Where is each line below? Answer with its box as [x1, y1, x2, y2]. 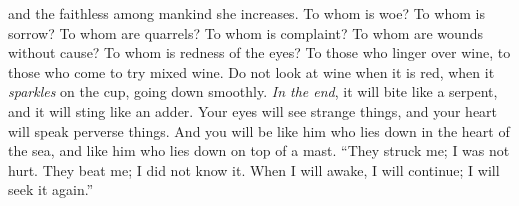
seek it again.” [8, 179, 94, 200]
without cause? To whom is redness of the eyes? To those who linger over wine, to [8, 42, 511, 63]
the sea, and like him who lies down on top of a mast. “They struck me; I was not [8, 140, 510, 161]
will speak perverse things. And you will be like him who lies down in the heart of [8, 120, 510, 141]
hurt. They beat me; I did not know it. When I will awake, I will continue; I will [8, 159, 500, 180]
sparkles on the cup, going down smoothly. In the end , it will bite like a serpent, [8, 81, 498, 102]
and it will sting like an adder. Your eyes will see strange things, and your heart [8, 100, 498, 121]
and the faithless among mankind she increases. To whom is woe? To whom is [8, 3, 485, 23]
